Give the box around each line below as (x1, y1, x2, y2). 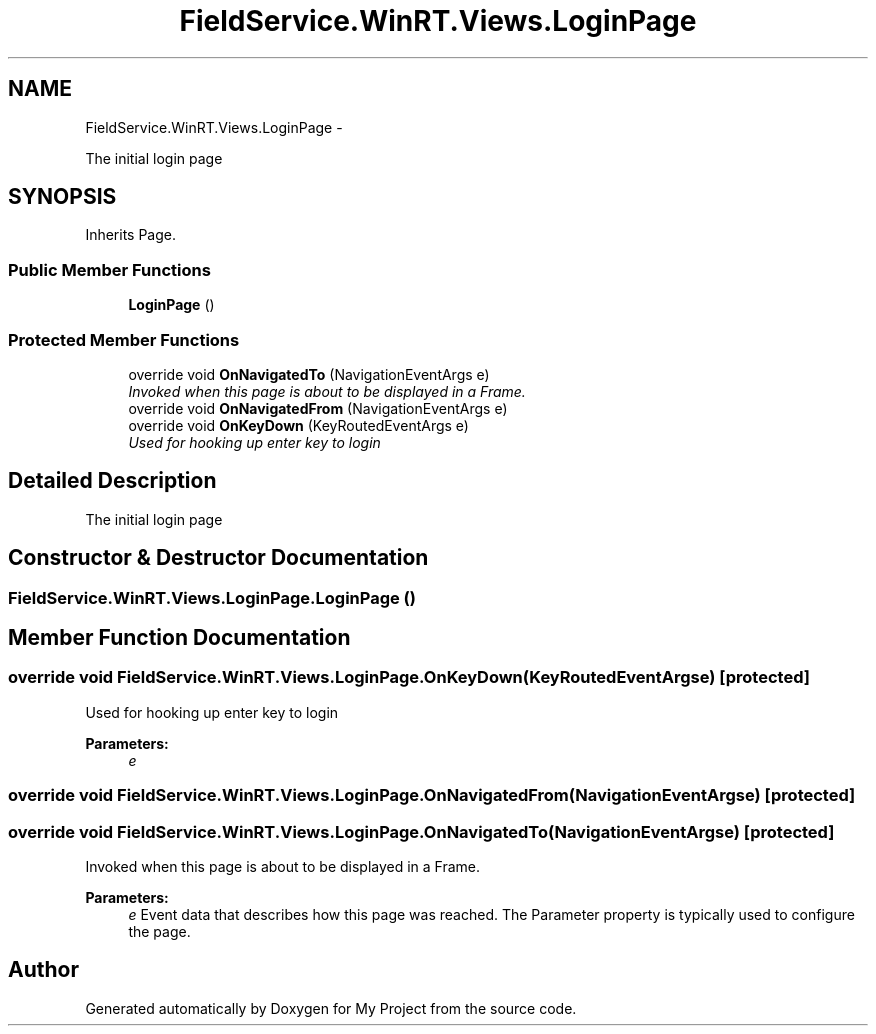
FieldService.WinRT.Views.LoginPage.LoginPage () (8, 587, 416, 608)
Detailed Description (8, 468, 217, 494)
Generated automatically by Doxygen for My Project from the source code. (85, 999, 577, 1017)
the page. (128, 922, 191, 940)
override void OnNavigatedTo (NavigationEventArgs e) (128, 365, 490, 383)
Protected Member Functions (8, 329, 240, 350)
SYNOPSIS (8, 184, 117, 210)
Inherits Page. (85, 226, 177, 244)
